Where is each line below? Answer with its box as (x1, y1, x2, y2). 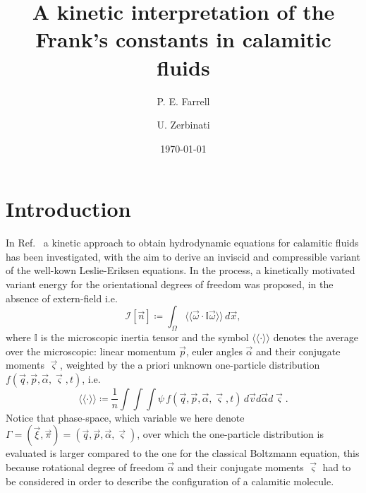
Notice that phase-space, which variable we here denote (6, 410, 245, 424)
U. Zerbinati (157, 117, 210, 132)
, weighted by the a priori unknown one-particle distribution (60, 357, 320, 372)
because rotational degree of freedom (6, 459, 164, 474)
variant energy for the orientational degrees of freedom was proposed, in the (6, 277, 334, 291)
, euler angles (185, 343, 243, 358)
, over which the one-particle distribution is (137, 427, 324, 441)
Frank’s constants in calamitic (35, 25, 331, 54)
